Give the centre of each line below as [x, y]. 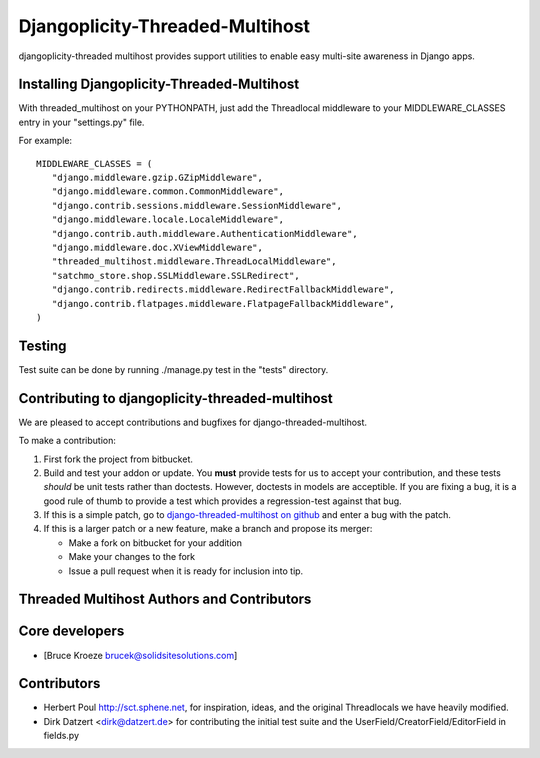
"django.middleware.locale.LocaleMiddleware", [168, 219]
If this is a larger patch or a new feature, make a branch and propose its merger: [208, 529]
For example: [45, 141]
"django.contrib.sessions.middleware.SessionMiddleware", [196, 205]
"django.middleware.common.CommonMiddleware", [168, 191]
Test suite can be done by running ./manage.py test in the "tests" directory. [173, 369]
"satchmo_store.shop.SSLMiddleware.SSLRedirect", [175, 275]
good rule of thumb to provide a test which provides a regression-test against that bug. [222, 501]
